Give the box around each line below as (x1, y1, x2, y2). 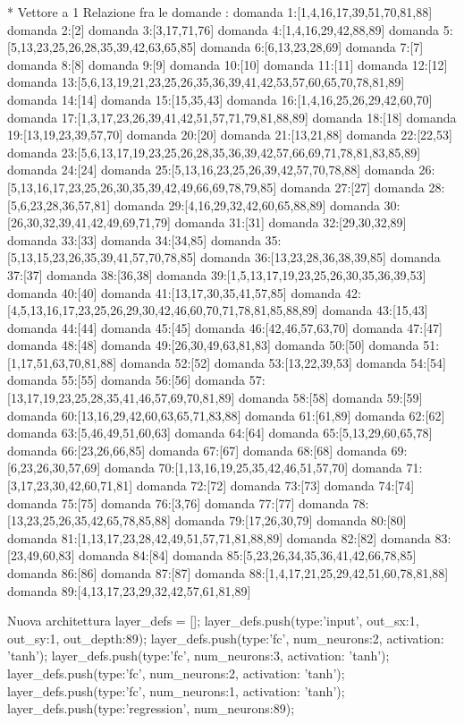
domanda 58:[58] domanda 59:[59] (239, 388, 423, 407)
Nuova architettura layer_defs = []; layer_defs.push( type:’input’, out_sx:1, (7, 611, 419, 630)
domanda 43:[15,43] (322, 301, 428, 319)
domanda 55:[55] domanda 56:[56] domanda (7, 371, 246, 389)
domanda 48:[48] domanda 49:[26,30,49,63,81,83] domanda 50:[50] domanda (7, 336, 419, 354)
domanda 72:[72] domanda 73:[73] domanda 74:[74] (136, 476, 415, 495)
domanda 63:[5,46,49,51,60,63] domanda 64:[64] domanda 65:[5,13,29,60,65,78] (7, 423, 433, 442)
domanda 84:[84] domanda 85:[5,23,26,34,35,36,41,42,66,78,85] (79, 546, 417, 565)
